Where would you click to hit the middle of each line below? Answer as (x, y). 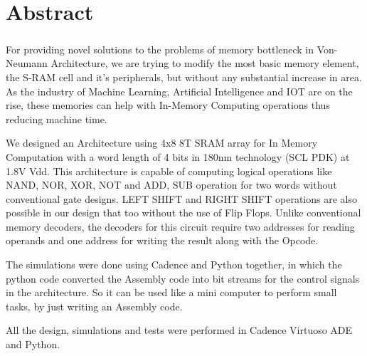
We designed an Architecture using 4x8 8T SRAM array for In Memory (162, 143)
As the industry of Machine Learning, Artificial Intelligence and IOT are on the (179, 91)
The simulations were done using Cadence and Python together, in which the (174, 265)
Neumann (27, 63)
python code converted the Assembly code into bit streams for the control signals (183, 278)
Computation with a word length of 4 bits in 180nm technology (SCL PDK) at (178, 156)
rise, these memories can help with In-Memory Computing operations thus (168, 105)
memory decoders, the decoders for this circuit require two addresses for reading (180, 226)
